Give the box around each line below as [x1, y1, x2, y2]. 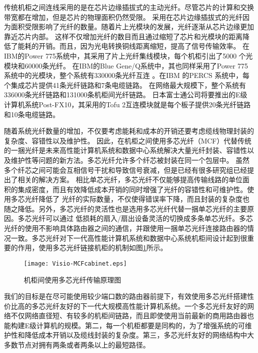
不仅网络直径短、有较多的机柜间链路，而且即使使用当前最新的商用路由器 [10, 310, 247, 321]
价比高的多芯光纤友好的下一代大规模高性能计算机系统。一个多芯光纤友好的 [4, 300, 247, 311]
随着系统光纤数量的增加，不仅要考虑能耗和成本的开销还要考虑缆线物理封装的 [4, 126, 254, 136]
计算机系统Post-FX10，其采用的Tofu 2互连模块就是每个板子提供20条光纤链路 [4, 99, 251, 109]
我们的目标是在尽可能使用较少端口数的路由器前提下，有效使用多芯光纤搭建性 [4, 291, 254, 301]
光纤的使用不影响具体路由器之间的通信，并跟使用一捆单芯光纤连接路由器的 [4, 223, 247, 233]
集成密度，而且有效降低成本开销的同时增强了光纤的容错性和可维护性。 [17, 184, 247, 194]
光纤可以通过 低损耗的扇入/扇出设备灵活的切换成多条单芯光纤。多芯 [31, 213, 253, 223]
